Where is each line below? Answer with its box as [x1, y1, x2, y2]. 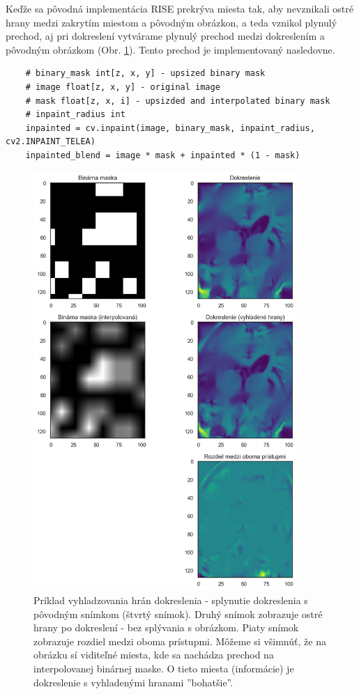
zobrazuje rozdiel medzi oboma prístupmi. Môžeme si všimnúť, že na [33, 633, 326, 648]
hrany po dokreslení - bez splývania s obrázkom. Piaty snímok [33, 620, 299, 635]
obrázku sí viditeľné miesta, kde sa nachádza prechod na [33, 647, 274, 662]
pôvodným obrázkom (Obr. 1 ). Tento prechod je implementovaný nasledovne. [6, 42, 335, 56]
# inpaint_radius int [25, 109, 125, 120]
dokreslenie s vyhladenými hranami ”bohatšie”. [33, 674, 234, 689]
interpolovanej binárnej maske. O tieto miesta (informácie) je [33, 661, 294, 676]
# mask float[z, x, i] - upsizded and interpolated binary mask [25, 95, 330, 106]
